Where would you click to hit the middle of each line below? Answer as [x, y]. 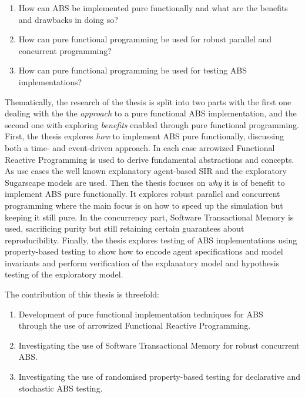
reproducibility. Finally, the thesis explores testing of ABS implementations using [151, 240]
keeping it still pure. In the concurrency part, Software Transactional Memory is [149, 217]
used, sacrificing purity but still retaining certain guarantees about [125, 228]
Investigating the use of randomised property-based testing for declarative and [160, 377]
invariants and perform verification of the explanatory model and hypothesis [142, 262]
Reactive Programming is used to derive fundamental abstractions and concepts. [150, 159]
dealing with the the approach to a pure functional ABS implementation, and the [151, 113]
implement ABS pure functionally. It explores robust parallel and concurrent [143, 194]
